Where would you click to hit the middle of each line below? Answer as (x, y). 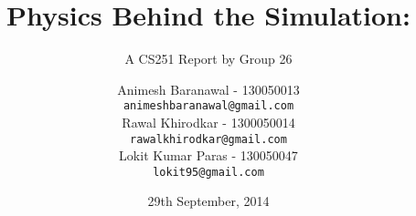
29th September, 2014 (208, 201)
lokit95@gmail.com (208, 172)
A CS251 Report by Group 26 (208, 59)
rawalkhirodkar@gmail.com (208, 139)
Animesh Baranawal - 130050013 (208, 89)
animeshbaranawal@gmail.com (208, 106)
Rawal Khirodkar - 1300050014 (208, 122)
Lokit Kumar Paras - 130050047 (208, 155)
